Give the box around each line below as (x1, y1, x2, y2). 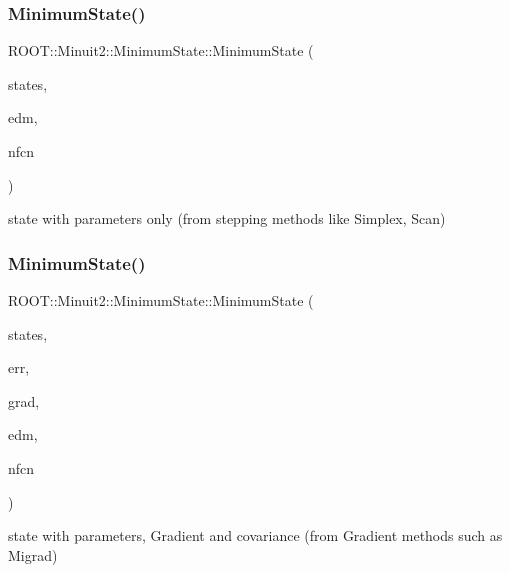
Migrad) (8, 544, 58, 565)
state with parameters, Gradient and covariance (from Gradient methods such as (8, 525, 503, 546)
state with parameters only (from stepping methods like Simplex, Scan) (8, 208, 446, 229)
